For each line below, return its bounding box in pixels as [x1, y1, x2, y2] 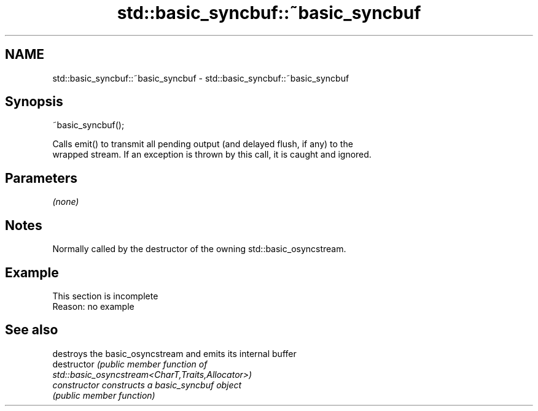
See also [5, 322, 58, 338]
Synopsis [5, 94, 63, 110]
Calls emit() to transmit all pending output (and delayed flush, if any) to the [52, 139, 353, 150]
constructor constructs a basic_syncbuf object [52, 379, 242, 390]
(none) [52, 196, 79, 207]
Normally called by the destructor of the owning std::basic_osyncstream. [52, 244, 346, 255]
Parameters [5, 170, 77, 186]
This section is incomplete [52, 290, 158, 301]
